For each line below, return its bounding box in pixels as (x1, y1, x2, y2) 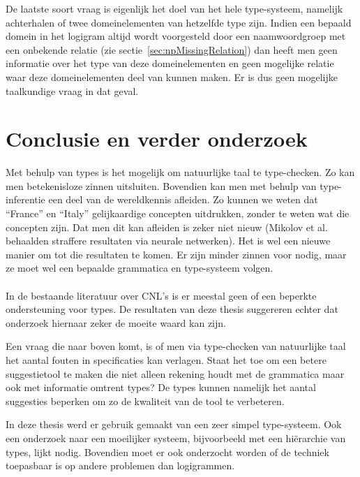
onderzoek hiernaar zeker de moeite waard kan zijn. (6, 315, 226, 330)
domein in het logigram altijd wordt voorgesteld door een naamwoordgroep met (6, 29, 346, 43)
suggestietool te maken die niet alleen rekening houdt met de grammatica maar (6, 366, 345, 381)
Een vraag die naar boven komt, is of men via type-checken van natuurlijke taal (6, 339, 346, 353)
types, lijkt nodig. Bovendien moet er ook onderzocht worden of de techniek (6, 444, 329, 459)
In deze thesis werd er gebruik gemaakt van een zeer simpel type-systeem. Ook (6, 417, 342, 432)
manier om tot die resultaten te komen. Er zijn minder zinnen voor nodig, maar (6, 247, 347, 261)
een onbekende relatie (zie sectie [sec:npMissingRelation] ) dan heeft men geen (6, 42, 338, 57)
